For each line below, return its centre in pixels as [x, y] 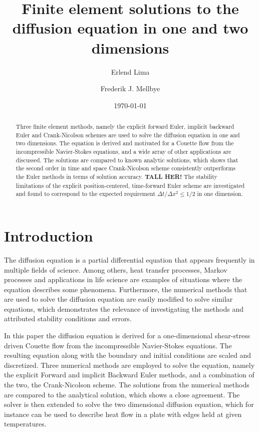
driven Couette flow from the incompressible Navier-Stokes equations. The [118, 345]
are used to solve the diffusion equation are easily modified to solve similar [118, 299]
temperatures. [25, 424]
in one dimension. [220, 194]
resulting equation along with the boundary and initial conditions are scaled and [128, 355]
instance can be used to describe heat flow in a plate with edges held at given [123, 414]
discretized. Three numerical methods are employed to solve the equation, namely [129, 365]
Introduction [49, 235]
